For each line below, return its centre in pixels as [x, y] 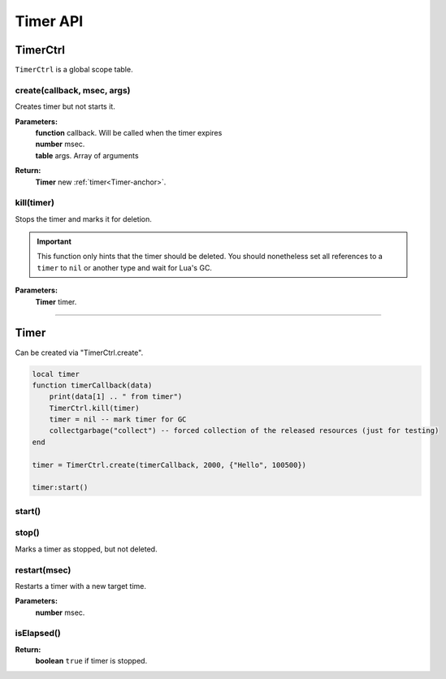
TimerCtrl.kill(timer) [94, 408]
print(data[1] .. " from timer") [116, 397]
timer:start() [60, 488]
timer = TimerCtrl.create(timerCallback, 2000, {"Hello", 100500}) [169, 465]
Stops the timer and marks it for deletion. [83, 218]
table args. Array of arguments [87, 155]
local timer [56, 374]
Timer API [49, 21]
